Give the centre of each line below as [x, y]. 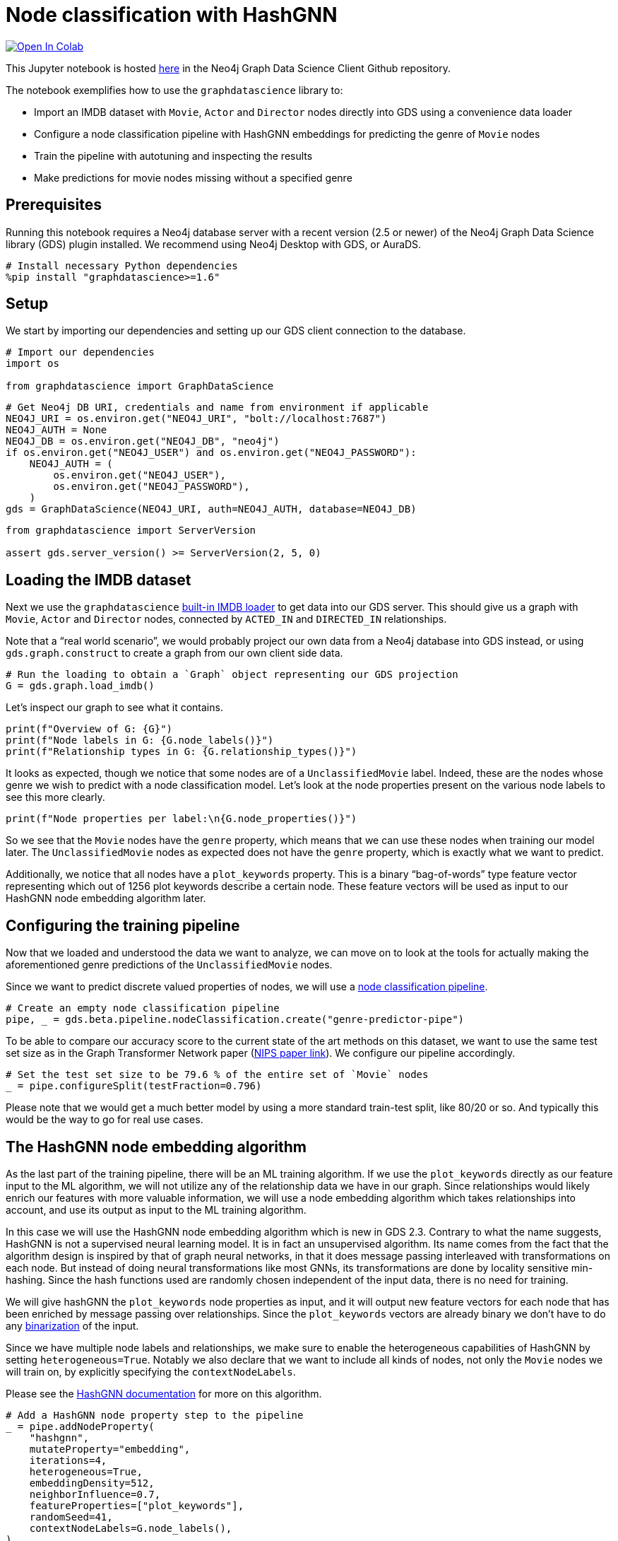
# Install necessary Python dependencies [122, 265]
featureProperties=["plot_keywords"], [137, 1505]
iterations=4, [68, 1460]
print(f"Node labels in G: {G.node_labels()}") [140, 740]
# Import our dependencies [80, 352]
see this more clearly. [55, 797]
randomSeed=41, [71, 1517]
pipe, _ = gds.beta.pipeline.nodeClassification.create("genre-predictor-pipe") [235, 1020]
